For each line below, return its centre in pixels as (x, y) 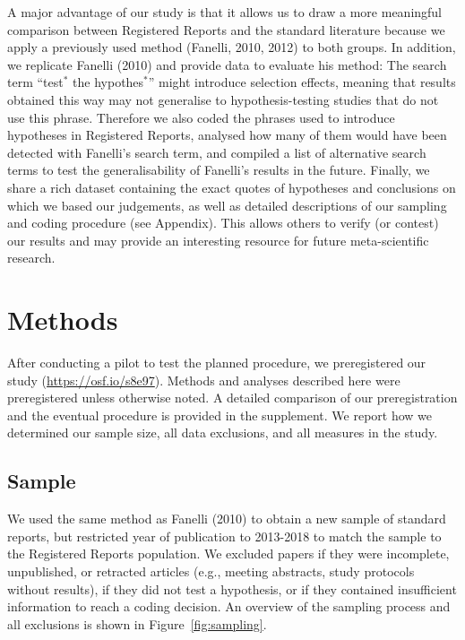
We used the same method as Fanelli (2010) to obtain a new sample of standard (227, 519)
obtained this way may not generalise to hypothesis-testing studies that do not (223, 99)
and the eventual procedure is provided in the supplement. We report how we (220, 415)
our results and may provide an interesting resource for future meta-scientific (218, 240)
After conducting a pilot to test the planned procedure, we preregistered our (217, 363)
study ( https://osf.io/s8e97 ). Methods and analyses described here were (204, 380)
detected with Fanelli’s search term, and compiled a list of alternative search (217, 152)
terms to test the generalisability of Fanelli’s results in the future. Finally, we (219, 170)
